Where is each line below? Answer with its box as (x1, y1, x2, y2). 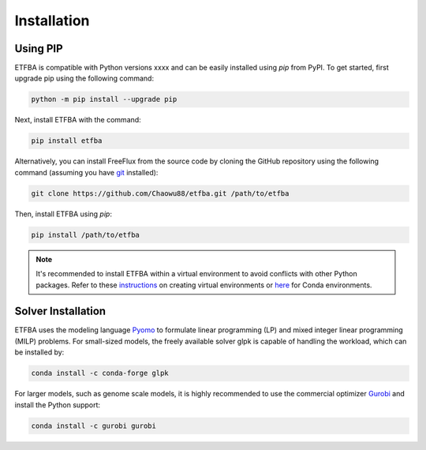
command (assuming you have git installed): (14, 167, 159, 177)
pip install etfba (31, 137, 103, 145)
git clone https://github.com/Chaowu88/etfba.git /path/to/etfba (31, 189, 290, 197)
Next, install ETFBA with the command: (14, 115, 141, 125)
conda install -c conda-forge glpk (31, 369, 169, 378)
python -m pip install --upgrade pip (31, 95, 177, 104)
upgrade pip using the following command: (14, 73, 154, 83)
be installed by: (14, 347, 65, 357)
